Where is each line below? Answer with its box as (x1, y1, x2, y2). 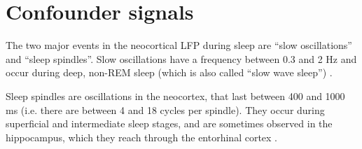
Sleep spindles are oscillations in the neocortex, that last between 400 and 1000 (6, 88, 345, 103)
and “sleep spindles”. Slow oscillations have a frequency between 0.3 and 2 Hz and (6, 51, 357, 66)
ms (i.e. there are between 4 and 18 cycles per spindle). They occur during (6, 102, 325, 117)
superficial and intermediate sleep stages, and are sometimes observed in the (6, 116, 333, 131)
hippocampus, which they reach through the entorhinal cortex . (6, 129, 278, 144)
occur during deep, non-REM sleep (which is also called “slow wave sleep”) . (6, 65, 333, 80)
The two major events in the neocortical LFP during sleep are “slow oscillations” (6, 38, 352, 52)
